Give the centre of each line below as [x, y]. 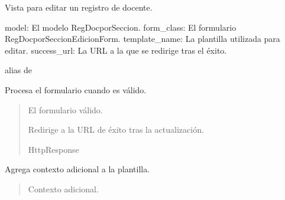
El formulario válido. [65, 109]
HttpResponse [54, 149]
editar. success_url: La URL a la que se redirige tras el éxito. [116, 50]
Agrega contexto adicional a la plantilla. [77, 169]
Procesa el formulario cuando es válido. [76, 89]
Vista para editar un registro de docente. [79, 7]
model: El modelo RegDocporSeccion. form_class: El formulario [121, 27]
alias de [18, 70]
